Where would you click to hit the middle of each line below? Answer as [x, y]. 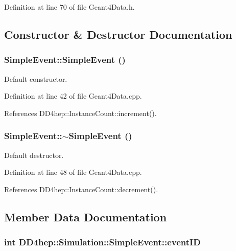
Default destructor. [34, 155]
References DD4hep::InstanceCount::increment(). [80, 113]
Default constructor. [36, 78]
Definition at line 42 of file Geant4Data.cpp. [73, 96]
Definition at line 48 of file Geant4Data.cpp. [73, 172]
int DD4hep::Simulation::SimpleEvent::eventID [102, 242]
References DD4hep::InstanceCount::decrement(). [81, 189]
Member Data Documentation [86, 216]
